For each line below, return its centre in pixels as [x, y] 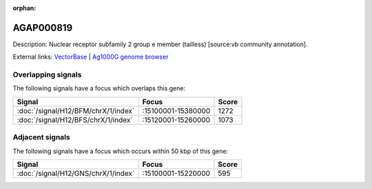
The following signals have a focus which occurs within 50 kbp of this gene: [121, 151]
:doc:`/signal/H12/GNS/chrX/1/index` [76, 173]
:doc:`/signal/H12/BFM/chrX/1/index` [76, 110]
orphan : [24, 8]
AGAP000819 [43, 28]
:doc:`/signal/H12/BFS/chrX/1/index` [75, 119]
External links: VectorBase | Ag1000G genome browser [91, 57]
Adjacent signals [41, 137]
